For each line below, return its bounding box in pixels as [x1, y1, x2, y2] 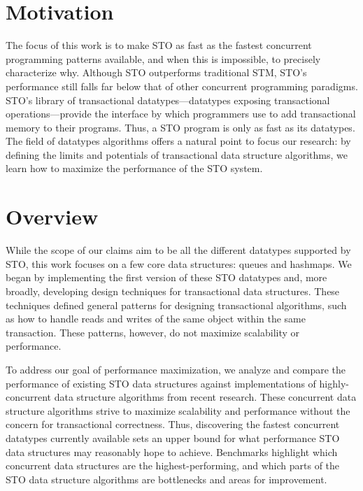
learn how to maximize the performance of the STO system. [6, 161, 263, 176]
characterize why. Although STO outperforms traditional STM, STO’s [6, 65, 307, 80]
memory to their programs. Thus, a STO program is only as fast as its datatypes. [6, 120, 355, 134]
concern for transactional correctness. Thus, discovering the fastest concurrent [6, 417, 340, 432]
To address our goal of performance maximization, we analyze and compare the [6, 362, 346, 376]
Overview [6, 202, 99, 231]
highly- [319, 376, 349, 390]
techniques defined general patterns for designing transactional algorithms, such [6, 297, 347, 312]
